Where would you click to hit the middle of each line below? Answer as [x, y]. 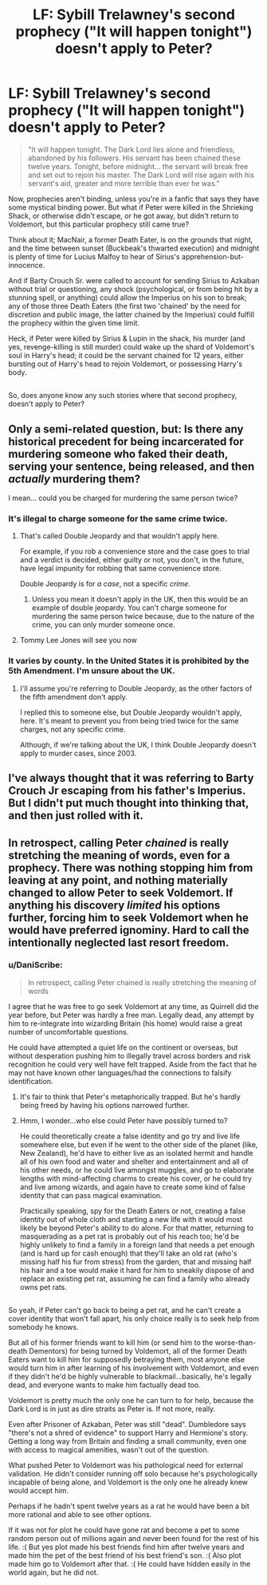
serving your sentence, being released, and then [132, 466]
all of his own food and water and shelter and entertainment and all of [134, 1161]
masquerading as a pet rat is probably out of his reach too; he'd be [130, 1236]
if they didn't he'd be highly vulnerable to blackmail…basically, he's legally [130, 1377]
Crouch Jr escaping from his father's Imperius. [127, 791]
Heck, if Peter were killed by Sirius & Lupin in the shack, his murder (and [127, 338]
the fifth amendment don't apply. [73, 696]
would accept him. [39, 1491]
